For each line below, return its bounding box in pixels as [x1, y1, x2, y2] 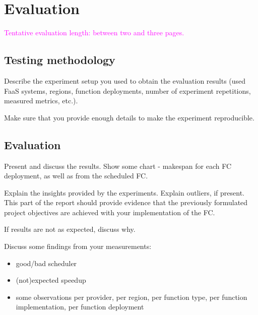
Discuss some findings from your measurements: [4, 241, 152, 251]
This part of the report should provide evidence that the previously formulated [4, 197, 248, 208]
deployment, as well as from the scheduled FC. [4, 170, 148, 181]
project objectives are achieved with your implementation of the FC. [4, 207, 215, 217]
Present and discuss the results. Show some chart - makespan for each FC [4, 160, 232, 171]
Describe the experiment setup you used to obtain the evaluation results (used [4, 75, 246, 86]
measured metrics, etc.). [4, 95, 78, 106]
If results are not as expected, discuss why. [4, 224, 136, 234]
